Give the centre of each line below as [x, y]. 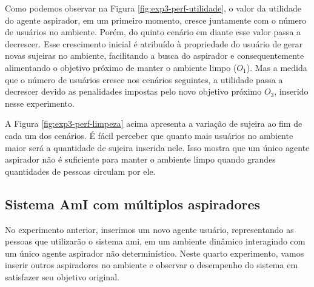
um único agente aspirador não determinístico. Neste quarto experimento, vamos [155, 253]
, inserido [291, 91]
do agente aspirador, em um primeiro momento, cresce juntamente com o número [156, 20]
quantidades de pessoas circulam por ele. [80, 171]
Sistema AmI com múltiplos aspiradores [133, 204]
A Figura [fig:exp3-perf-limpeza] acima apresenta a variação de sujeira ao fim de [154, 123]
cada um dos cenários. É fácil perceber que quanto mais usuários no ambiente [149, 135]
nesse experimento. [40, 103]
